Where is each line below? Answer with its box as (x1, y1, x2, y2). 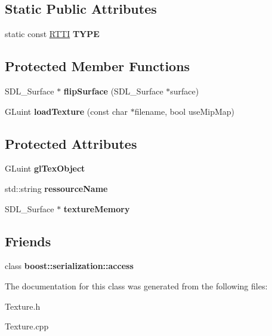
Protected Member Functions (5, 57, 190, 75)
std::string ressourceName (5, 182, 108, 194)
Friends (5, 231, 51, 250)
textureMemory (63, 202, 130, 215)
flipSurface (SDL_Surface (63, 85, 163, 97)
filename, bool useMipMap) (134, 105, 234, 117)
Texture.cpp (5, 320, 49, 332)
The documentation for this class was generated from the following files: (5, 279, 268, 292)
